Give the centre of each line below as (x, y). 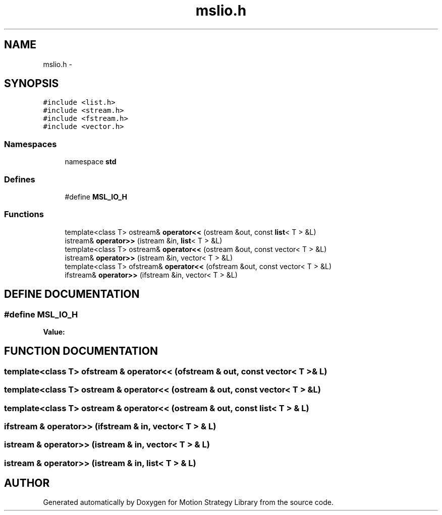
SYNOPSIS (32, 84)
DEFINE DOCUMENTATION (72, 294)
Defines (20, 179)
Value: (54, 332)
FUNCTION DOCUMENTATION (81, 351)
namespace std (91, 162)
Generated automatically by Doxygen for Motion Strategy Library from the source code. (188, 502)
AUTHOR (27, 483)
